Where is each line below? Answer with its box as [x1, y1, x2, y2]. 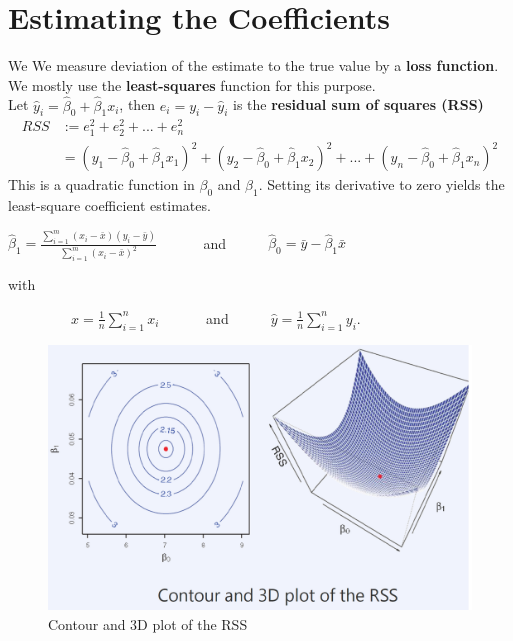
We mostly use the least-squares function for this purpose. [8, 74, 376, 95]
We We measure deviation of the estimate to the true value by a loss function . [8, 55, 499, 76]
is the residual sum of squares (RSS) [233, 94, 484, 115]
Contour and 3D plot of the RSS [48, 613, 248, 634]
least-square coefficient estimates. [8, 194, 211, 215]
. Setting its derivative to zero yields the [258, 174, 505, 195]
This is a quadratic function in [8, 174, 195, 195]
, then [119, 94, 156, 115]
